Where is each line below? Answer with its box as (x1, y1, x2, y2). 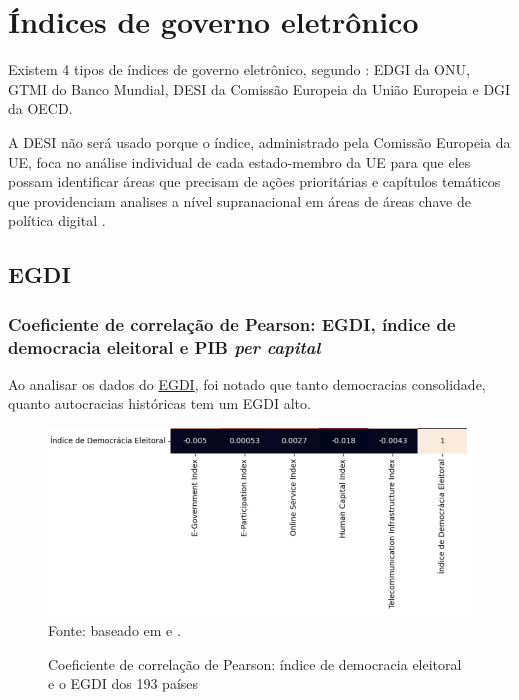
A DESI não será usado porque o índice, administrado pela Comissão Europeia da (8, 131, 511, 152)
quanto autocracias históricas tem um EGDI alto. (8, 393, 311, 414)
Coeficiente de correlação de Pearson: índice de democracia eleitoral (48, 653, 462, 674)
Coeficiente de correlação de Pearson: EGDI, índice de (8, 311, 456, 336)
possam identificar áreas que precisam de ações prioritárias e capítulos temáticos (8, 171, 501, 192)
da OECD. (8, 98, 73, 119)
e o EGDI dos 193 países (48, 673, 199, 694)
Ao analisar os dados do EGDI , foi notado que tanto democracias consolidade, (8, 373, 486, 394)
